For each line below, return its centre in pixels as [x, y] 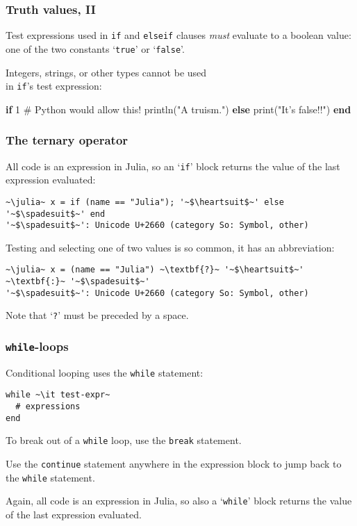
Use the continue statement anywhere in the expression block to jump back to [174, 464]
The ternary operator [67, 140]
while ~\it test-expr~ [58, 395]
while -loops [37, 346]
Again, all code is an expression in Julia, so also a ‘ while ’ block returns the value [179, 501]
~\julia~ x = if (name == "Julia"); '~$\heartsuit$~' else [145, 202]
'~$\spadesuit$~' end [56, 214]
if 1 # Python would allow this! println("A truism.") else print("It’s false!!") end [178, 109]
